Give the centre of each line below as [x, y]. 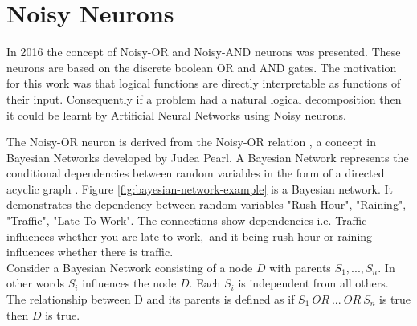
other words [36, 283]
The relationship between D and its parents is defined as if [151, 299]
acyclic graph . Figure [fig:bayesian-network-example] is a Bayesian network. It [200, 188]
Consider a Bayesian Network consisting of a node [130, 267]
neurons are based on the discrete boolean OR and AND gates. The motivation [202, 67]
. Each [205, 283]
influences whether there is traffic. [90, 252]
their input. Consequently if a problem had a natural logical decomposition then [204, 98]
